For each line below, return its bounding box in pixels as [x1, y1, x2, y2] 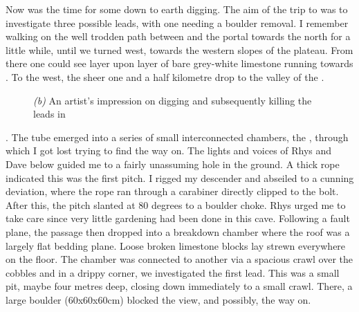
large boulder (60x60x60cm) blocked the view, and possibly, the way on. [6, 292, 311, 306]
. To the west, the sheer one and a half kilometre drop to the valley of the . [6, 69, 324, 84]
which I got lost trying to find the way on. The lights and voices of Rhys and [6, 143, 332, 158]
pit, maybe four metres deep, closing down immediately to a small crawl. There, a [6, 279, 353, 293]
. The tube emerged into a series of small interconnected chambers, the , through [6, 129, 349, 144]
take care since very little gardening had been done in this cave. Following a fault [6, 211, 350, 226]
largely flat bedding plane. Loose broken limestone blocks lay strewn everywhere [6, 238, 346, 253]
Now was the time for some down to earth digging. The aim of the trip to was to [6, 2, 348, 16]
